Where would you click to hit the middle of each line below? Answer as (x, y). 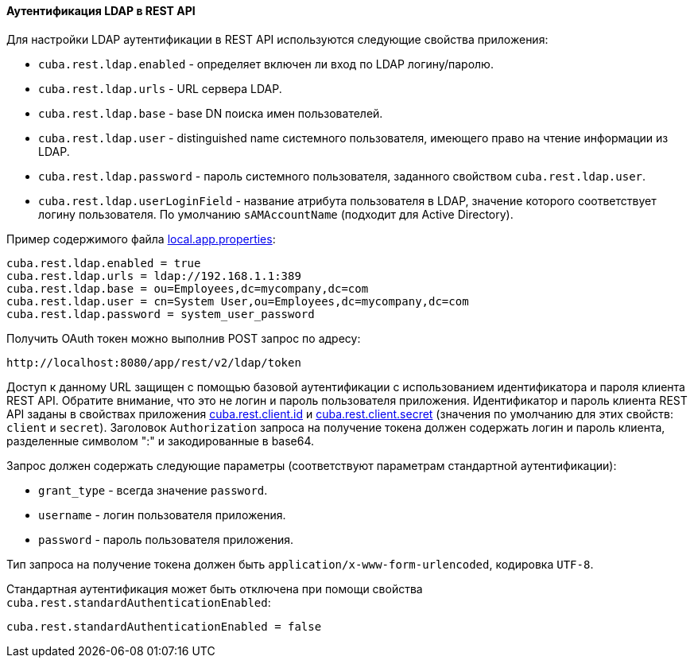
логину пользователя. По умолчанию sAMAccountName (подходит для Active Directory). (276, 214)
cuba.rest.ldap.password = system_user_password (161, 314)
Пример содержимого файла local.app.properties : (141, 239)
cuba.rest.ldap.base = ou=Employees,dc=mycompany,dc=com (188, 288)
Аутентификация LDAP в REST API (101, 11)
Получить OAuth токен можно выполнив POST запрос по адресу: (184, 338)
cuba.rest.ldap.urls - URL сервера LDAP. (160, 88)
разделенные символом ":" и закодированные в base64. (161, 441)
